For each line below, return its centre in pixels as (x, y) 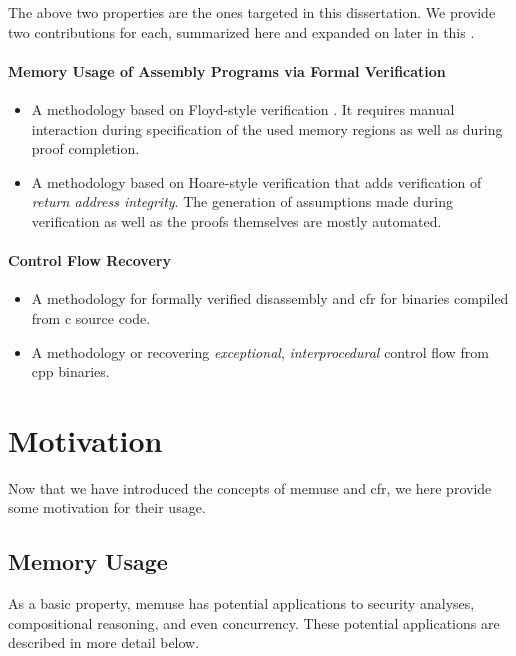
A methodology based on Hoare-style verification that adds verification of (256, 181)
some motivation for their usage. (107, 507)
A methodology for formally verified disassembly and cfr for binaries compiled (270, 298)
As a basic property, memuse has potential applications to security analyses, (241, 603)
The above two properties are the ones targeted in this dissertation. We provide (252, 12)
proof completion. (85, 148)
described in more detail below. (104, 642)
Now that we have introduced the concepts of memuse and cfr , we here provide (250, 487)
